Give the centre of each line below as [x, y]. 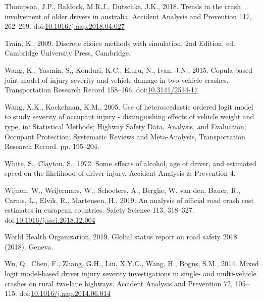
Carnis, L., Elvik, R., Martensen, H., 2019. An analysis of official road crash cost [129, 200]
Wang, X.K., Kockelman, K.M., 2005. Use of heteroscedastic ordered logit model [129, 106]
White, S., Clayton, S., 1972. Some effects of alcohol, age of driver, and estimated [130, 163]
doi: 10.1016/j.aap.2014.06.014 [65, 293]
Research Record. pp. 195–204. [52, 146]
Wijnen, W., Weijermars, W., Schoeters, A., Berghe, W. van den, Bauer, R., [122, 190]
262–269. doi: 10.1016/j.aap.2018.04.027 [65, 26]
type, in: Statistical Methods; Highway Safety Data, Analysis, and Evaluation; [125, 126]
